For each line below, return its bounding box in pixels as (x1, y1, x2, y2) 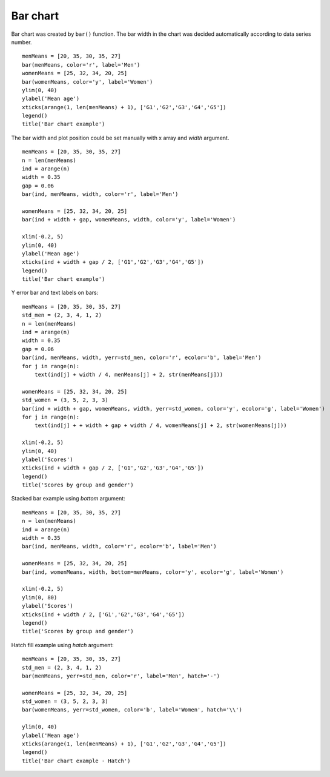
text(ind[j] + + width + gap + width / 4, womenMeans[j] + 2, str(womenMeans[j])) (34, 422, 287, 429)
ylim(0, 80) (22, 594, 58, 600)
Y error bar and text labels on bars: (11, 289, 99, 297)
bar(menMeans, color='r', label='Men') (22, 61, 140, 68)
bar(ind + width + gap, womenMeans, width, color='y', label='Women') (22, 216, 236, 223)
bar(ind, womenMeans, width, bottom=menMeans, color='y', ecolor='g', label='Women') (22, 568, 284, 576)
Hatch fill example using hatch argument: (11, 641, 114, 648)
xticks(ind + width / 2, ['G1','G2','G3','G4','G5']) (22, 611, 185, 618)
